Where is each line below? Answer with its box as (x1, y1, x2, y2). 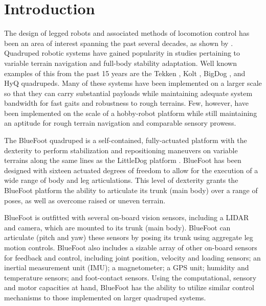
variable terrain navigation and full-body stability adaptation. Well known (4, 57, 237, 68)
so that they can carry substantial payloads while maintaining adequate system (4, 87, 253, 98)
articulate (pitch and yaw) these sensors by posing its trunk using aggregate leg (4, 232, 253, 243)
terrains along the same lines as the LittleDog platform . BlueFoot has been (4, 155, 241, 166)
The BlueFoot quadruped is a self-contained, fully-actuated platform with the (4, 135, 247, 146)
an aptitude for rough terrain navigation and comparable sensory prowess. (4, 117, 236, 128)
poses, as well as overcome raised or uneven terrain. (4, 195, 166, 205)
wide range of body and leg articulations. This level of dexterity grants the (4, 175, 238, 185)
